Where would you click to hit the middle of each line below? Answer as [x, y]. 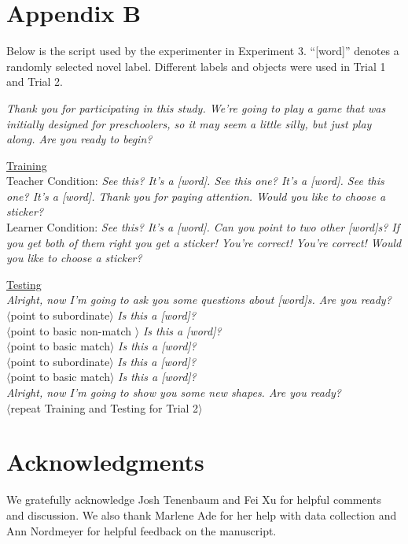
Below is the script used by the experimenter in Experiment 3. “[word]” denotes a [203, 51]
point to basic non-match [71, 330]
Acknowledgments [105, 462]
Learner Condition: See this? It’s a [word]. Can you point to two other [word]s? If [203, 227]
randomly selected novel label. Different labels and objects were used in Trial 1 [196, 66]
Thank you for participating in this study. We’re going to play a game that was [196, 107]
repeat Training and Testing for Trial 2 [105, 407]
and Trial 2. [35, 81]
